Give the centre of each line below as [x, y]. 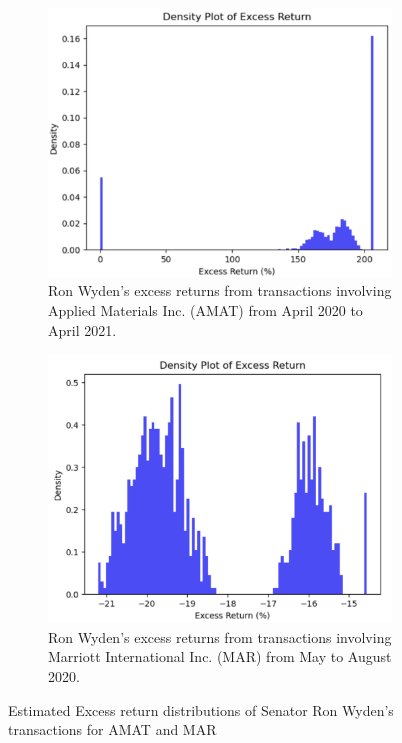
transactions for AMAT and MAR [112, 729]
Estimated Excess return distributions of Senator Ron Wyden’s [201, 709]
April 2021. [82, 329]
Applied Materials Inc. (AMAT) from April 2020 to [205, 309]
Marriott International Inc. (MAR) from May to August [220, 656]
